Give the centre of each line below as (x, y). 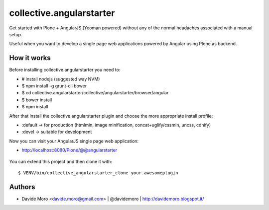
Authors (22, 187)
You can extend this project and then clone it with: (61, 161)
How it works (30, 58)
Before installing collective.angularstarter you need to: (65, 70)
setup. (16, 34)
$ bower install (37, 100)
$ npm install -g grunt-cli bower (54, 86)
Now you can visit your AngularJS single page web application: (74, 141)
